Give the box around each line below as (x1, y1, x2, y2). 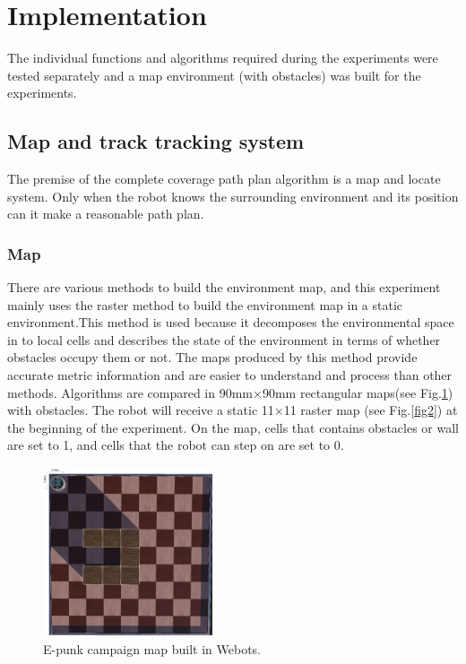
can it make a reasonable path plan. (7, 204, 204, 223)
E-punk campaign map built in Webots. (43, 639, 261, 658)
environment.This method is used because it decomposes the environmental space (7, 313, 454, 332)
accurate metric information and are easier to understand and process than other (7, 366, 453, 384)
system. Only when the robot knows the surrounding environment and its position (7, 186, 459, 205)
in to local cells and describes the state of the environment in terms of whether (7, 330, 441, 349)
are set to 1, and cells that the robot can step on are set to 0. (7, 435, 344, 454)
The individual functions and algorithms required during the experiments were (7, 48, 438, 67)
